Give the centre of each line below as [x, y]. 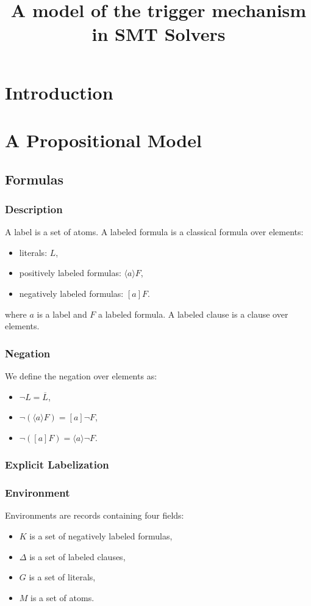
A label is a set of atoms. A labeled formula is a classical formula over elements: [154, 232]
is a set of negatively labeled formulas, [101, 535]
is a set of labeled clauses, [77, 556]
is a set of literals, [62, 577]
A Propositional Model [103, 140]
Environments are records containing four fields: [95, 515]
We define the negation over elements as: [81, 375]
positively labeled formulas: [70, 273]
